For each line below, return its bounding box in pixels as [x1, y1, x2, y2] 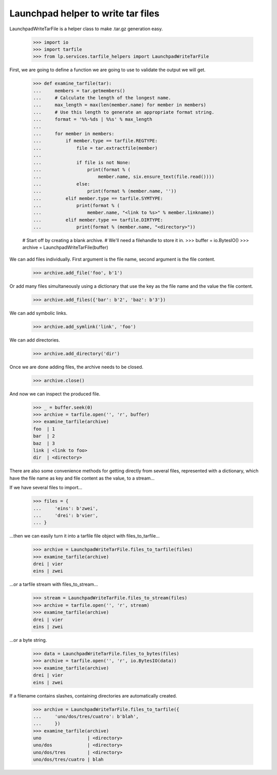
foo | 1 [33, 426, 55, 432]
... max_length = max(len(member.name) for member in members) [33, 102, 207, 108]
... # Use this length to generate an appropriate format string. [33, 109, 215, 115]
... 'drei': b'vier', [33, 512, 98, 518]
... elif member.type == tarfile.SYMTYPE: [33, 195, 164, 201]
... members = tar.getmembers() [33, 88, 126, 93]
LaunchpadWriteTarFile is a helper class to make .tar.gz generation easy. [9, 26, 163, 32]
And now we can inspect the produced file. [9, 390, 101, 397]
